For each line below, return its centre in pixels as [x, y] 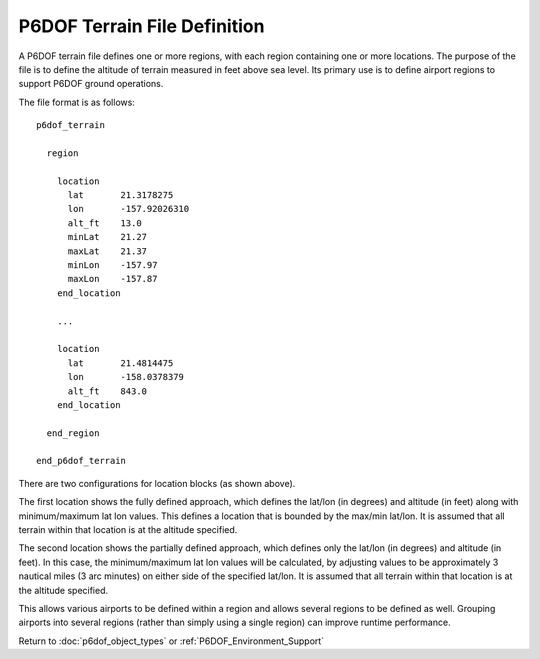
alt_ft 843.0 [107, 391]
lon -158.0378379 [126, 377]
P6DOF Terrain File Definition [141, 26]
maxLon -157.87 [112, 279]
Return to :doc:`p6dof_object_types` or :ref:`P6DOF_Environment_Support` [171, 641]
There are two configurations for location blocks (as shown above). [157, 483]
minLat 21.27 [107, 237]
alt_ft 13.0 [104, 223]
